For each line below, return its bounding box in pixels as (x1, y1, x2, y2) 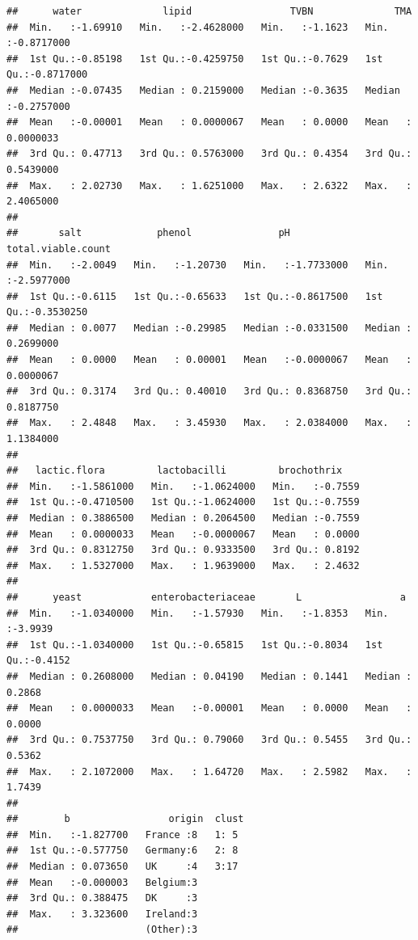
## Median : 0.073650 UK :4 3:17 (6, 861, 239, 873)
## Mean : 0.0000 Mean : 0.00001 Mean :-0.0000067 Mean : (6, 354, 412, 366)
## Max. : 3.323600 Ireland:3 (6, 908, 198, 920)
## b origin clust (6, 813, 244, 825)
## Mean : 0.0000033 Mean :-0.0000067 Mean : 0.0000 (6, 528, 360, 540)
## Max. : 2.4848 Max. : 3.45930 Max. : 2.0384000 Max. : (6, 417, 412, 429)
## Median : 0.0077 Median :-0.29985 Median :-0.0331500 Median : (6, 322, 412, 334)
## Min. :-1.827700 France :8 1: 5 (6, 828, 239, 841)
